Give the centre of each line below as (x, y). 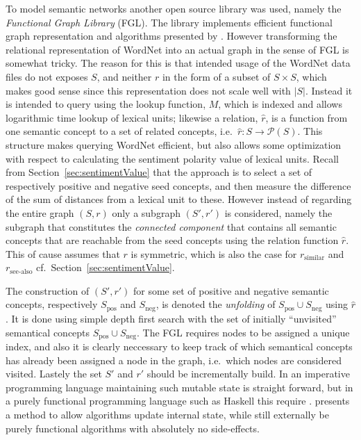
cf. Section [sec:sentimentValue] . (106, 267)
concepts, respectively (52, 304)
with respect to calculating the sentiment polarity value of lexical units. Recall (172, 158)
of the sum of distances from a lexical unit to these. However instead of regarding (179, 199)
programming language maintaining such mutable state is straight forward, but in (179, 387)
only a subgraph (146, 212)
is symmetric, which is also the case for (214, 253)
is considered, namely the (278, 212)
